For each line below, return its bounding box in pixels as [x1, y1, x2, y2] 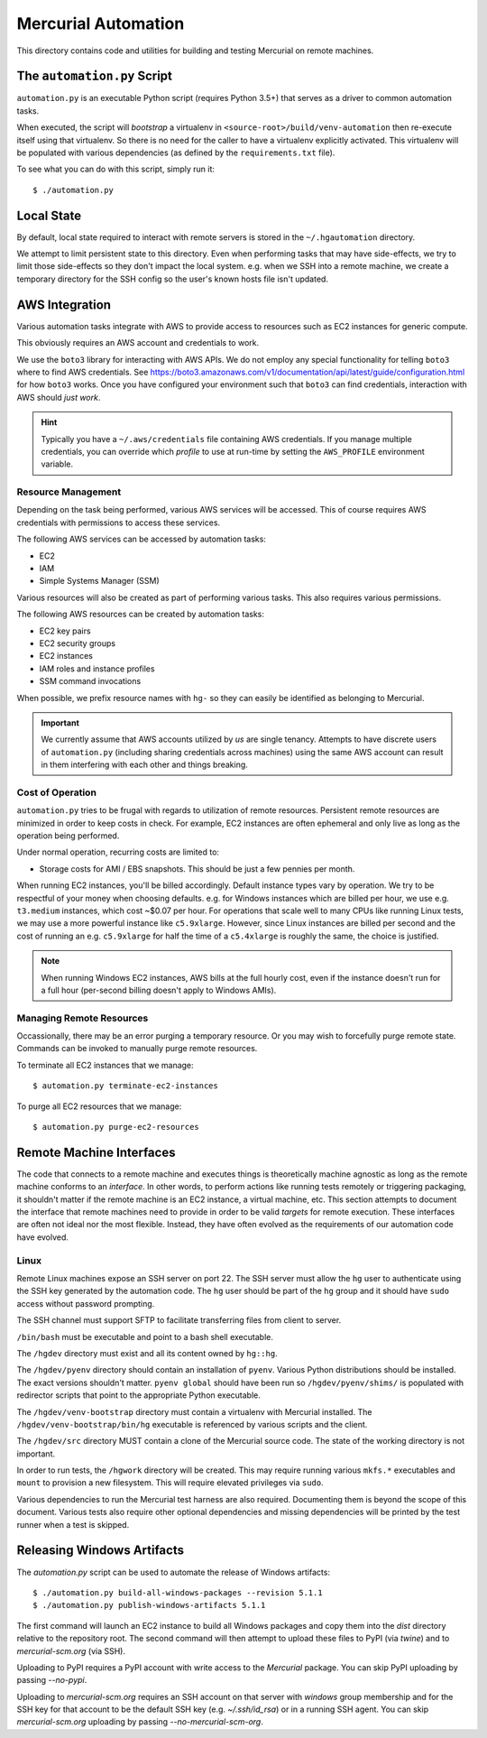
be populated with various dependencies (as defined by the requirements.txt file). [16, 147, 335, 158]
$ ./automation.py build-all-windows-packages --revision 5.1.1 [32, 1587, 324, 1597]
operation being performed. [16, 830, 120, 841]
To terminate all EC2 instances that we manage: [16, 1059, 194, 1070]
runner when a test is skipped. [16, 1519, 130, 1530]
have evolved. [16, 1232, 69, 1243]
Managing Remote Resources [16, 1012, 149, 1024]
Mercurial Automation [16, 14, 185, 33]
